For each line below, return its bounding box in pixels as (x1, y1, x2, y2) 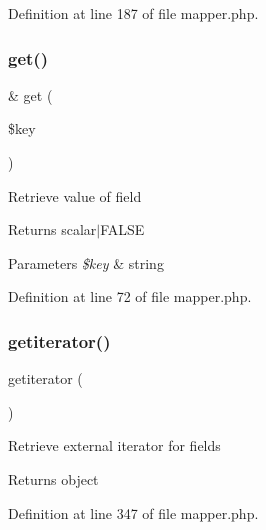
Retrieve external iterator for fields (8, 435, 221, 456)
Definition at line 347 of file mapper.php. (8, 502, 259, 523)
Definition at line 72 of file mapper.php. (8, 286, 252, 307)
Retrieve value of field (8, 185, 142, 206)
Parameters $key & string (8, 252, 164, 273)
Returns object (8, 468, 99, 489)
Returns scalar (8, 219, 97, 240)
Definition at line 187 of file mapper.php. (8, 3, 259, 23)
